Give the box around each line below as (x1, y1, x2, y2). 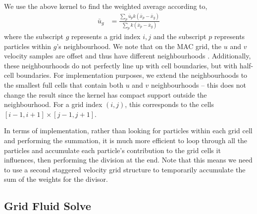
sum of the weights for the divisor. (4, 174, 108, 184)
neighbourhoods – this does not (151, 80, 247, 90)
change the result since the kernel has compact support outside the (4, 89, 207, 100)
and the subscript (153, 31, 206, 42)
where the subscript (4, 31, 64, 42)
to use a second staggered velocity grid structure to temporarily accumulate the (4, 164, 246, 174)
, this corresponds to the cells (125, 99, 214, 109)
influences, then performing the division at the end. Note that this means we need (4, 155, 253, 165)
